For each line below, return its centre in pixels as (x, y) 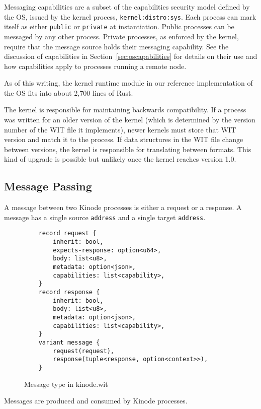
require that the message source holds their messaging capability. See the (116, 46)
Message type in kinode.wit (66, 384)
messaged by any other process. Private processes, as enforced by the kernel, (121, 36)
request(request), (83, 351)
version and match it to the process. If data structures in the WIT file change (124, 139)
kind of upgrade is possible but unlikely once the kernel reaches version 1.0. (120, 159)
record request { (67, 233)
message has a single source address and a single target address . (105, 217)
